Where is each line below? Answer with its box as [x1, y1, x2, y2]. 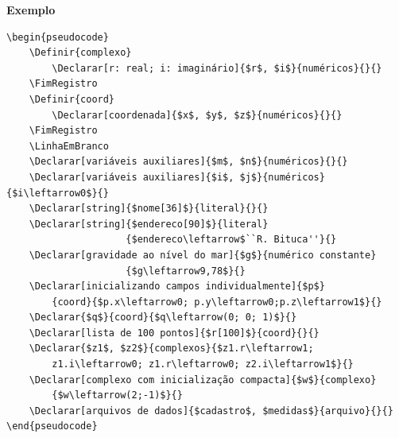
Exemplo [6, 2, 56, 17]
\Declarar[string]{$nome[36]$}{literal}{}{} [29, 203, 269, 215]
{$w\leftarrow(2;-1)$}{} [52, 390, 183, 401]
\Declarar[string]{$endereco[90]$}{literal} [29, 218, 269, 230]
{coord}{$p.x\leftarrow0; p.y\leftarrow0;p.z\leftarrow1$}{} [52, 296, 382, 308]
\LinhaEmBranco [29, 140, 109, 152]
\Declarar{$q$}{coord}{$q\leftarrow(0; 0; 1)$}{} [29, 312, 297, 324]
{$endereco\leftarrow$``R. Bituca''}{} [126, 234, 337, 246]
